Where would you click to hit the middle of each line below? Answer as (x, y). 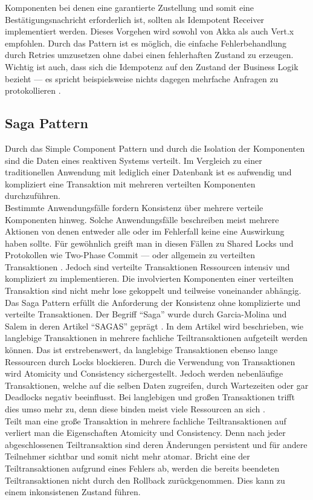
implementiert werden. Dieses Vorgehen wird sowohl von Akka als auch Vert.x (150, 31)
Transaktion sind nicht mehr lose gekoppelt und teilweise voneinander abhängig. (153, 291)
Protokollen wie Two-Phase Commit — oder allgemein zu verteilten (130, 255)
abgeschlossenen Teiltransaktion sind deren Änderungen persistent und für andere (156, 444)
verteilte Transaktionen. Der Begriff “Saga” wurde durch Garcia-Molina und (146, 314)
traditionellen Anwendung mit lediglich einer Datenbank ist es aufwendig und (148, 172)
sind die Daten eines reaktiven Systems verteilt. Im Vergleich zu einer (134, 160)
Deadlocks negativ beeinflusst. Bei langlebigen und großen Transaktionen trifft (150, 397)
